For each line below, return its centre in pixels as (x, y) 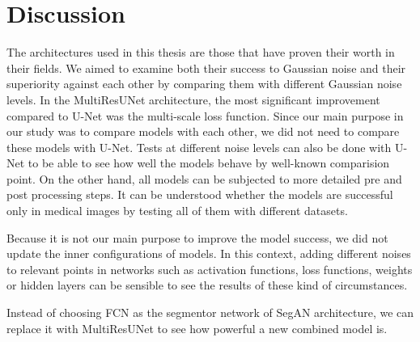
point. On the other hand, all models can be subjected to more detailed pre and (204, 178)
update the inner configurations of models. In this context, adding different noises (209, 253)
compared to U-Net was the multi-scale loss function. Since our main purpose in (205, 115)
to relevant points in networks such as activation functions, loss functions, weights (210, 269)
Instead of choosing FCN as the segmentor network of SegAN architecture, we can (210, 312)
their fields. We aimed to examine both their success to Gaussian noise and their (206, 68)
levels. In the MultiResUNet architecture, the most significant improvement (193, 99)
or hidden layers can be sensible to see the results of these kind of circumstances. (207, 285)
